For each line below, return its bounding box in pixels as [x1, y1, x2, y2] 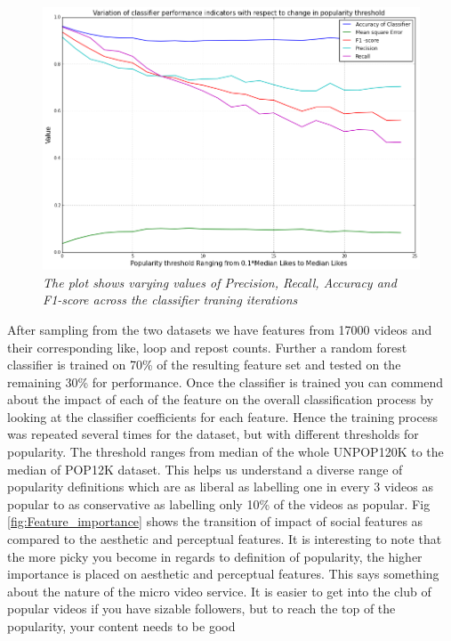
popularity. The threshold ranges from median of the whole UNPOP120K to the [7, 442, 444, 461]
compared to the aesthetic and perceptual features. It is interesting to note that [7, 530, 442, 548]
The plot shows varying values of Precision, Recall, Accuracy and [43, 272, 397, 291]
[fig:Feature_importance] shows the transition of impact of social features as [7, 512, 423, 531]
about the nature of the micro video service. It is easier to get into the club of [7, 581, 431, 600]
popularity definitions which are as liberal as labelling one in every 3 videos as [7, 477, 433, 496]
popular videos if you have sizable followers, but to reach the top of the [7, 599, 396, 618]
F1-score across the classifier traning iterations [43, 290, 298, 309]
